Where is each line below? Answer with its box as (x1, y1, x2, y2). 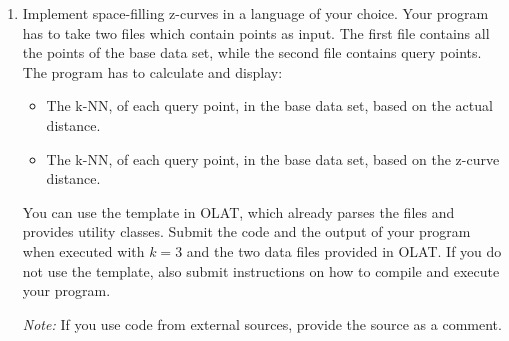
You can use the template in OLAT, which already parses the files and (22, 201, 455, 222)
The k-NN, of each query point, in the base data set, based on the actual (46, 95, 493, 116)
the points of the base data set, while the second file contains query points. (22, 42, 482, 63)
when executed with (22, 240, 145, 261)
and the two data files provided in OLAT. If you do (186, 240, 502, 261)
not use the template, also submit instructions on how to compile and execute (22, 260, 500, 281)
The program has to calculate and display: (22, 61, 283, 82)
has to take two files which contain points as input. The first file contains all (22, 22, 490, 43)
